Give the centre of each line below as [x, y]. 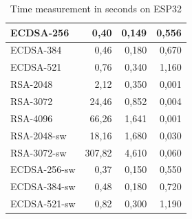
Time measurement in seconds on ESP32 [96, 8]
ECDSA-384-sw [43, 186]
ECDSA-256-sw [43, 169]
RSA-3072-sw [39, 152]
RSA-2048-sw [39, 135]
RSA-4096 [32, 118]
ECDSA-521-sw [43, 204]
